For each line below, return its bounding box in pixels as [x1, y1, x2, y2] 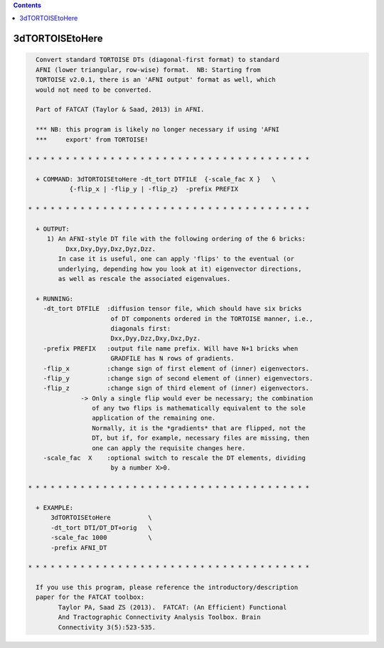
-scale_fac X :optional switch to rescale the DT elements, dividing [43, 454, 306, 462]
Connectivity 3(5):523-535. [58, 623, 156, 631]
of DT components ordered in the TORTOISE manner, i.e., [110, 314, 314, 323]
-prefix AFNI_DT [50, 543, 107, 551]
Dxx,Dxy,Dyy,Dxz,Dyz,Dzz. [65, 245, 156, 253]
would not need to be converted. [36, 85, 152, 94]
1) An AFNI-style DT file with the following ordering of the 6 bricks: [46, 235, 306, 243]
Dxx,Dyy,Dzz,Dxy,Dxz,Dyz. [110, 334, 201, 343]
